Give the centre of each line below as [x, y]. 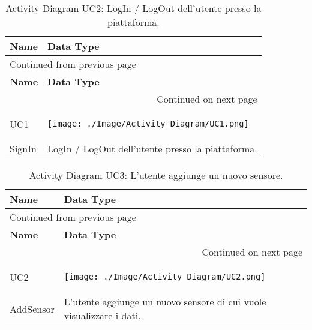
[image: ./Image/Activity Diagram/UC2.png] [165, 277]
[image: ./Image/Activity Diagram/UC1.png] [148, 124]
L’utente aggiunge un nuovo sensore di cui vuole [165, 301]
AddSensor [32, 308]
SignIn [23, 148]
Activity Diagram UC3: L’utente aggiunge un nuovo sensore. [156, 175]
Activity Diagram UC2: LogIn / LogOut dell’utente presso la [133, 8]
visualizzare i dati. [102, 315]
